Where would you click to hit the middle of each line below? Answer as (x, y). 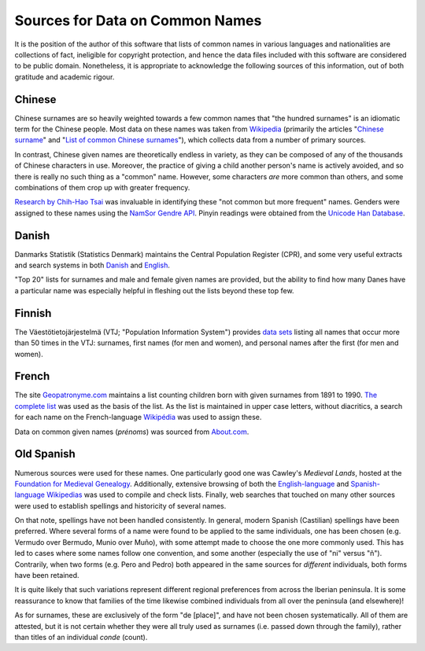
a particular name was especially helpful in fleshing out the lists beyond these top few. (154, 290)
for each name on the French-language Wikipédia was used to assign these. (138, 417)
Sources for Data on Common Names (138, 20)
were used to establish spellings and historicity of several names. (120, 506)
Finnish (33, 313)
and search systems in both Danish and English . (92, 265)
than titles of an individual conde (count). (81, 637)
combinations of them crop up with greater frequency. (102, 187)
